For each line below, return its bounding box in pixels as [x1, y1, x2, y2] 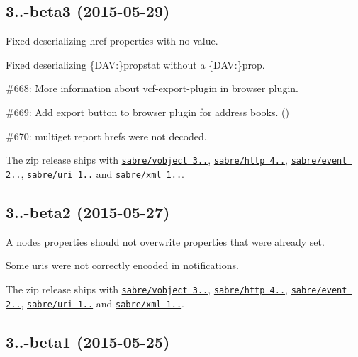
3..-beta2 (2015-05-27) [6, 200, 170, 222]
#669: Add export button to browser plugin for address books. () [6, 104, 289, 119]
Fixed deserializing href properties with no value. [6, 33, 218, 48]
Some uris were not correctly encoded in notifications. [6, 258, 239, 273]
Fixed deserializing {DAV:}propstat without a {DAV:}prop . [6, 57, 265, 72]
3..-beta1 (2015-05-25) [6, 330, 170, 352]
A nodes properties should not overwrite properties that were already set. [6, 234, 325, 249]
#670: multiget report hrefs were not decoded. [6, 128, 207, 143]
